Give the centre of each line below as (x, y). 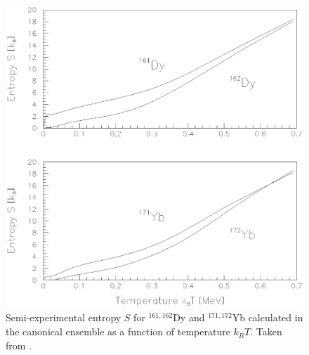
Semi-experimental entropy (64, 317)
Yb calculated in (268, 317)
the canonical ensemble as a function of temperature (118, 331)
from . (19, 345)
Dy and (189, 317)
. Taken (266, 331)
